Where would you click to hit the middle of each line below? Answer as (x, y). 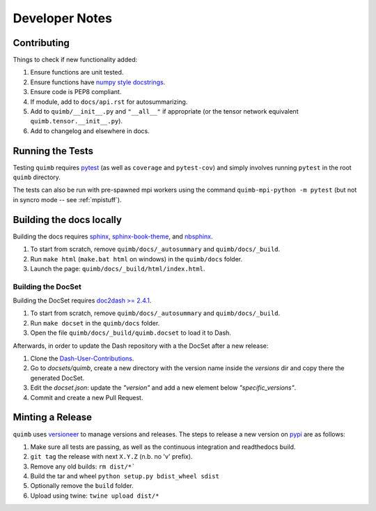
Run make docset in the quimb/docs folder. (95, 323)
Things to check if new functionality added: (75, 60)
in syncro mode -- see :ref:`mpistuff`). (67, 199)
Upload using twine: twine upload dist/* (95, 496)
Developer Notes (63, 18)
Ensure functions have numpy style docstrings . (98, 82)
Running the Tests (53, 151)
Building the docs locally (67, 220)
